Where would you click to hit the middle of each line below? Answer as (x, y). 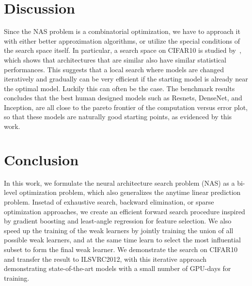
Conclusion (41, 159)
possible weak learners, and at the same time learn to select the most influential (122, 240)
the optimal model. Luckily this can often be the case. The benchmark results (119, 88)
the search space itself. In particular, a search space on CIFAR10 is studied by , (123, 50)
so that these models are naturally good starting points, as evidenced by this (118, 117)
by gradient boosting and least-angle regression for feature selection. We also (118, 221)
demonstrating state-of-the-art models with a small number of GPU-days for (118, 268)
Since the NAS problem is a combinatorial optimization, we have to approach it (122, 31)
